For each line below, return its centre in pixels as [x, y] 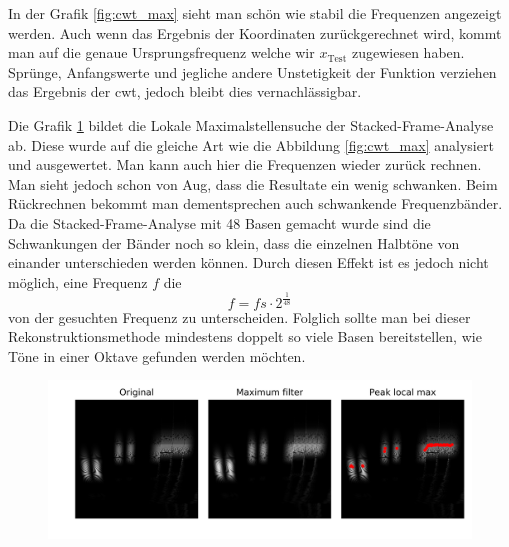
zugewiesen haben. [408, 52]
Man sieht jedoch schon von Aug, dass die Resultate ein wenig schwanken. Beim [253, 183]
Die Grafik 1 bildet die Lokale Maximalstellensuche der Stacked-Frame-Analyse [251, 124]
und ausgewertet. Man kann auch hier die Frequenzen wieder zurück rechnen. [245, 164]
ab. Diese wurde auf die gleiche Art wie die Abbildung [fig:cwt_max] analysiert [251, 144]
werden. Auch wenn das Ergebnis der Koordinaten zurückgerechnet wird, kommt [255, 32]
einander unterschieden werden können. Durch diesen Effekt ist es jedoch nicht [248, 262]
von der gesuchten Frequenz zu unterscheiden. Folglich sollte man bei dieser [239, 316]
